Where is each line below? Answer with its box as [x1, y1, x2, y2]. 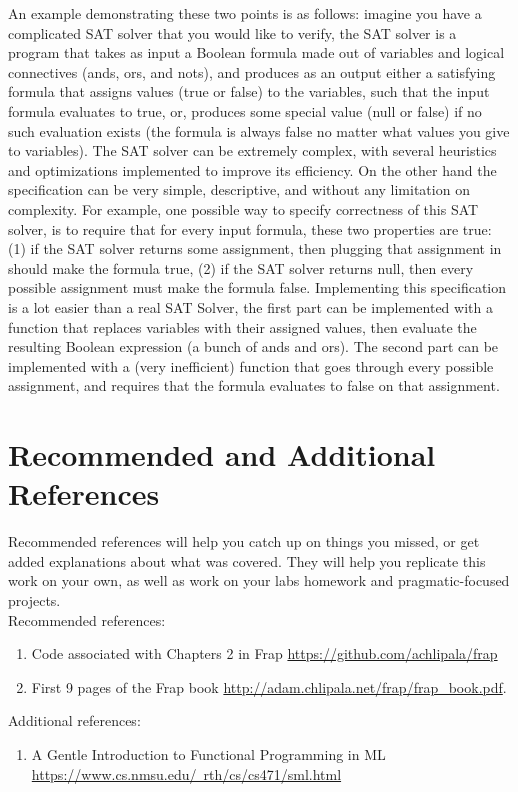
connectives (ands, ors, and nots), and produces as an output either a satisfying [8, 61, 496, 82]
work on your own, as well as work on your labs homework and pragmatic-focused [8, 570, 510, 591]
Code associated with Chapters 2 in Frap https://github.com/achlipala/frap [31, 643, 498, 664]
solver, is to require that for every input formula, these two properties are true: [8, 218, 492, 239]
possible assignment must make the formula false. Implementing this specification [8, 277, 507, 298]
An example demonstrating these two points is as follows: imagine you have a [8, 3, 482, 23]
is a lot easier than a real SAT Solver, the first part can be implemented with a [8, 296, 493, 317]
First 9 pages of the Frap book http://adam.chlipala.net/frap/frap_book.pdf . [31, 676, 507, 697]
